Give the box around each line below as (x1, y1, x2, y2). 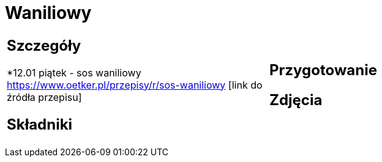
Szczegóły (7, 36, 81, 54)
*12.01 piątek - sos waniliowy (7, 66, 141, 79)
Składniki (7, 115, 73, 133)
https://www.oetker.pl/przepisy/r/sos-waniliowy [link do (7, 78, 263, 91)
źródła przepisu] (7, 90, 82, 103)
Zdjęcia (269, 90, 323, 109)
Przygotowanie (269, 61, 377, 79)
